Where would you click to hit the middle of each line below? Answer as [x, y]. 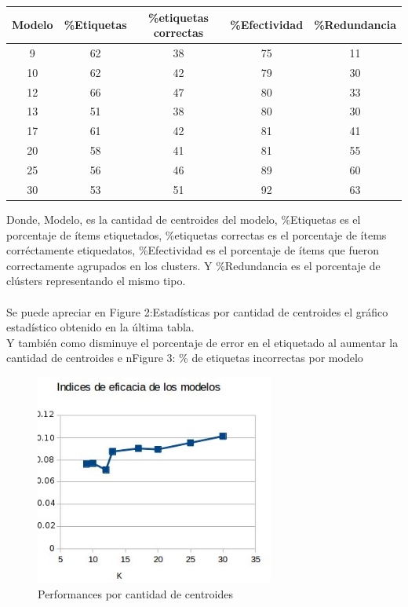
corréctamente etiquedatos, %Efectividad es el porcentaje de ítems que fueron [193, 250]
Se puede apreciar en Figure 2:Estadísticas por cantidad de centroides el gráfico [197, 311]
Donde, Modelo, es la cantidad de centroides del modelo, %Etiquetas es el [184, 219]
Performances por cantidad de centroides [136, 593]
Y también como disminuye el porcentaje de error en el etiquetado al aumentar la [202, 342]
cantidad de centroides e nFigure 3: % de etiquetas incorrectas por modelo [185, 358]
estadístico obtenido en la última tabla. [100, 327]
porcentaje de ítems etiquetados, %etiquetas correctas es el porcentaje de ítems [197, 234]
